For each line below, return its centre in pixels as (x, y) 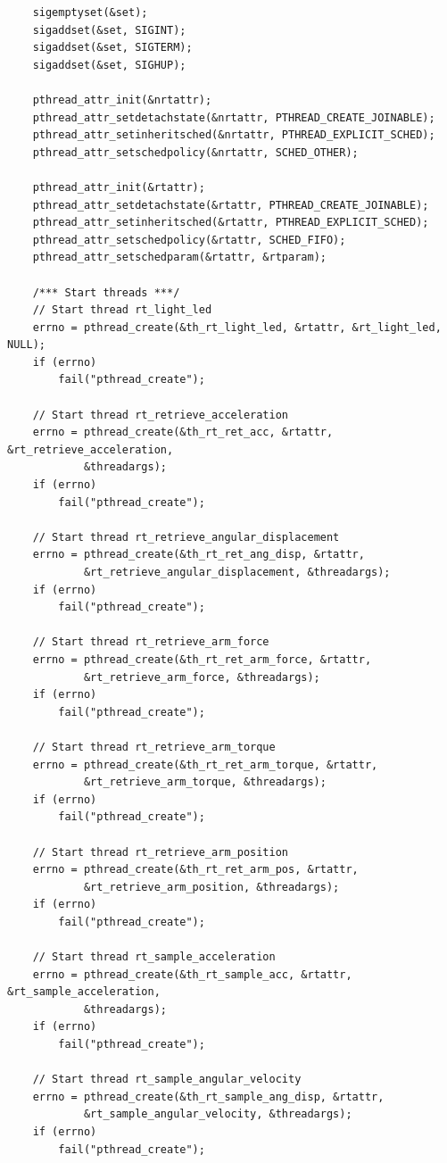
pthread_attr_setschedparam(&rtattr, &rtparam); (179, 258)
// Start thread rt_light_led (122, 310)
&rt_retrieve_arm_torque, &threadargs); (205, 782)
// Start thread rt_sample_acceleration (154, 957)
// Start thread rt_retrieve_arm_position (160, 852)
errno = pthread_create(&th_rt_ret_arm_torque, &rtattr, (205, 764)
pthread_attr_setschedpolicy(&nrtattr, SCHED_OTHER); (195, 152)
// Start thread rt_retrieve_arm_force (151, 642)
